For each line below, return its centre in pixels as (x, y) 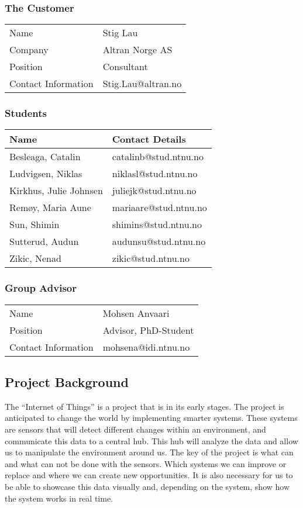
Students (26, 113)
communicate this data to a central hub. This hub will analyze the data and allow (151, 440)
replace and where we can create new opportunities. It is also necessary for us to (149, 475)
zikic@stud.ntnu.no (151, 258)
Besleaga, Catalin (45, 157)
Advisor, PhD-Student (148, 330)
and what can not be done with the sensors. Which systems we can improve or (146, 463)
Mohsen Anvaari (136, 313)
